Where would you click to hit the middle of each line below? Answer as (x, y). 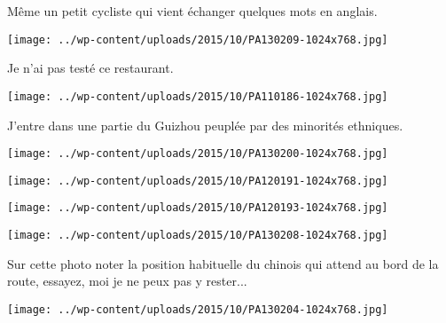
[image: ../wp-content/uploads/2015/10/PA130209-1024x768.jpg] (198, 39)
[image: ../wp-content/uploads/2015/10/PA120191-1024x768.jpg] (198, 181)
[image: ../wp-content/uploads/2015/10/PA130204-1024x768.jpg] (198, 309)
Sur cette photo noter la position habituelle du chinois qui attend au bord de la (223, 263)
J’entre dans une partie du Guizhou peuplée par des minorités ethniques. (205, 125)
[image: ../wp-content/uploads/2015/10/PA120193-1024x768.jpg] (198, 208)
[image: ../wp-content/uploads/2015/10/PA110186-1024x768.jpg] (198, 96)
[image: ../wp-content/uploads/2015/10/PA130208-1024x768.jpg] (198, 236)
